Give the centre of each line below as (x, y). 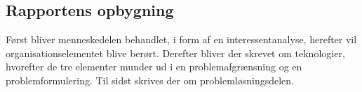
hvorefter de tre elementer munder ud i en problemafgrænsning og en (154, 67)
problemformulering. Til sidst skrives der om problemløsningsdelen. (150, 80)
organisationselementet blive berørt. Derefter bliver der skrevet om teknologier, (175, 53)
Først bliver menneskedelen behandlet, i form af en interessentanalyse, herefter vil (181, 39)
